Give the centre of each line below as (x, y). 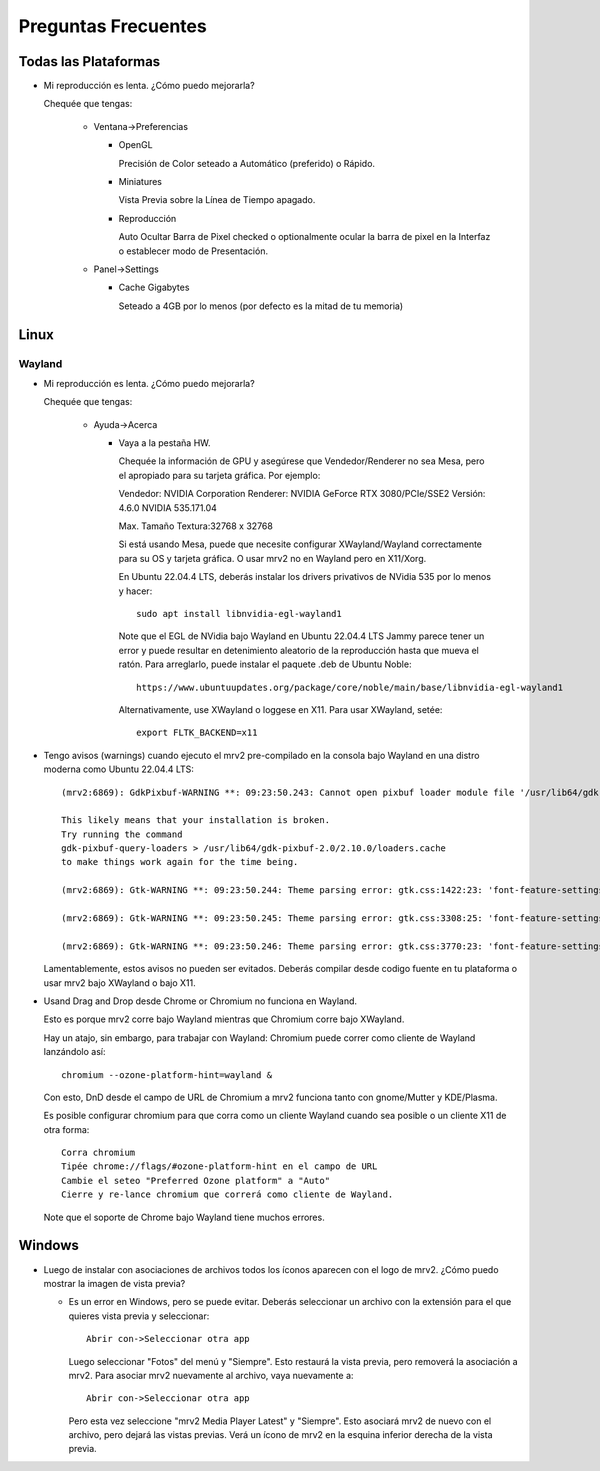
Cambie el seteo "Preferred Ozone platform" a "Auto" (195, 1180)
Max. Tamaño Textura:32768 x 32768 (196, 526)
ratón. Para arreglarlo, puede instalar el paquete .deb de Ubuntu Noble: (265, 664)
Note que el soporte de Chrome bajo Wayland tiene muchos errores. (184, 1217)
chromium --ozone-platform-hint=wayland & (167, 1074)
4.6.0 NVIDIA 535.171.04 (167, 507)
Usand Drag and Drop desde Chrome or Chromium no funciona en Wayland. (200, 1001)
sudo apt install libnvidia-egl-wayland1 (239, 613)
